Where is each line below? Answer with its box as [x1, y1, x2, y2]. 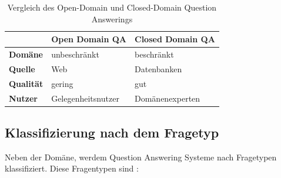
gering [51, 77, 73, 89]
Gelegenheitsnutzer [51, 92, 119, 104]
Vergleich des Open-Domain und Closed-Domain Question [7, 1, 217, 13]
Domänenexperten [135, 92, 200, 104]
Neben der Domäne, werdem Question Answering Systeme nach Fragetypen [5, 150, 277, 163]
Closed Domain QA [135, 33, 215, 45]
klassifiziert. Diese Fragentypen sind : [5, 162, 139, 174]
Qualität [9, 77, 44, 89]
